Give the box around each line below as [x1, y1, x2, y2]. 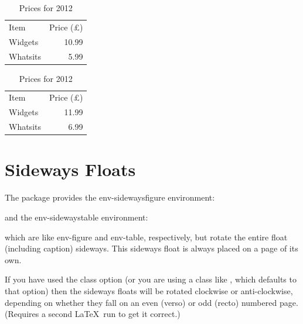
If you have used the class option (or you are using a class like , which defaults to [5, 273, 297, 285]
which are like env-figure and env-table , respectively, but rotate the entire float [5, 230, 288, 243]
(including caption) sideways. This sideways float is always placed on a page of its [5, 242, 298, 254]
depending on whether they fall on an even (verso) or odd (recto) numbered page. [5, 296, 298, 308]
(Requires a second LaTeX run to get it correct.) [5, 308, 181, 320]
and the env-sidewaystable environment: [5, 211, 148, 223]
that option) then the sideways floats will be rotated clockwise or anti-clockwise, [5, 284, 293, 297]
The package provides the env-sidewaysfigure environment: [5, 191, 215, 204]
